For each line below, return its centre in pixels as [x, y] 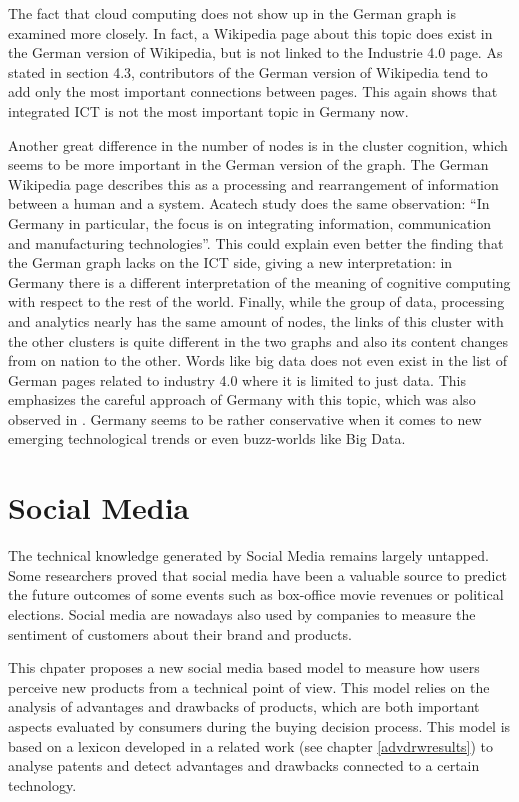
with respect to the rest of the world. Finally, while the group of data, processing [256, 301]
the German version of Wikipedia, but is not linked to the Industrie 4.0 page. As [255, 52]
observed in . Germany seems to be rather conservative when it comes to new [245, 418]
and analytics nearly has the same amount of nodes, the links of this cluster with [256, 320]
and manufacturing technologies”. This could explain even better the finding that [256, 242]
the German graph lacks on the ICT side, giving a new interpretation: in [230, 262]
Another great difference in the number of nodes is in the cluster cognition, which [258, 144]
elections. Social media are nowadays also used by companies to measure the [242, 613]
